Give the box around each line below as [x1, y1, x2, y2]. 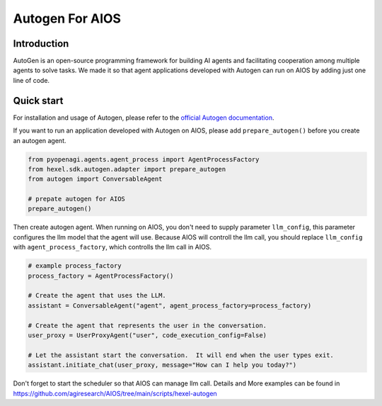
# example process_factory [28, 262, 122, 270]
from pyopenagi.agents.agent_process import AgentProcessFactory [28, 155, 260, 163]
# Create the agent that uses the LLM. [28, 291, 166, 300]
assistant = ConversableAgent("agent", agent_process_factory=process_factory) [28, 301, 312, 310]
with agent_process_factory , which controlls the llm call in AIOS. [13, 243, 212, 252]
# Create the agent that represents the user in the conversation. [28, 321, 267, 329]
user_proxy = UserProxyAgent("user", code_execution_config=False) [28, 331, 267, 339]
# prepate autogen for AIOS [28, 195, 125, 203]
